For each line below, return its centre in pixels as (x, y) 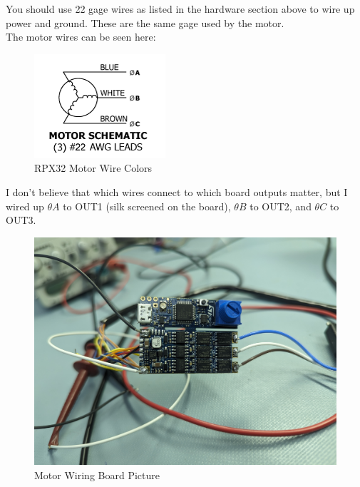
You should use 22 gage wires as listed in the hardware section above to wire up (180, 9)
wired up (25, 206)
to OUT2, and (281, 206)
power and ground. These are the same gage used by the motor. (145, 22)
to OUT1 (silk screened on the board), (147, 206)
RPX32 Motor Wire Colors (93, 168)
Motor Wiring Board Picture (97, 475)
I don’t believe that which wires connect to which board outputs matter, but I (177, 191)
